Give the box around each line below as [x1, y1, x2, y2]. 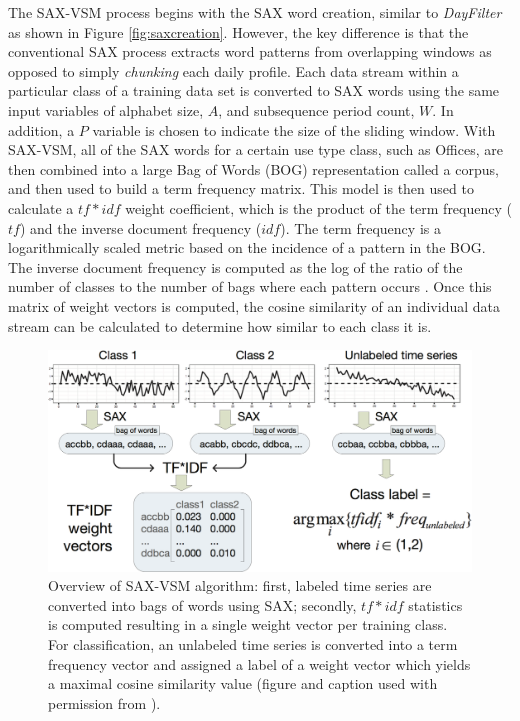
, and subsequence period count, [218, 99, 415, 120]
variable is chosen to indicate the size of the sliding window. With [92, 119, 496, 140]
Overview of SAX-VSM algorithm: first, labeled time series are [48, 575, 432, 596]
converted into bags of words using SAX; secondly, [48, 594, 357, 615]
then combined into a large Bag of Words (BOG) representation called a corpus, [8, 158, 499, 179]
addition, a [8, 119, 75, 140]
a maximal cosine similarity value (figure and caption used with [48, 673, 438, 694]
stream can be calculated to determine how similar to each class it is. [8, 315, 432, 336]
